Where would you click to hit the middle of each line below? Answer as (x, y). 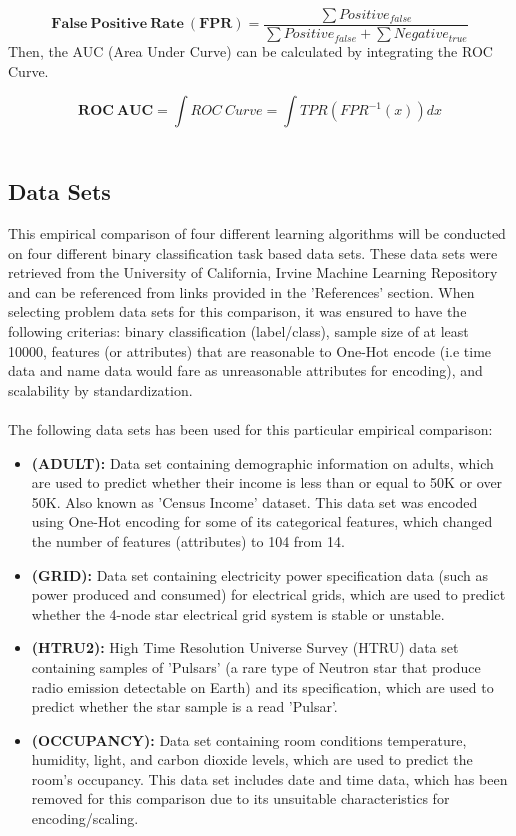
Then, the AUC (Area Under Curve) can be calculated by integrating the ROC (250, 51)
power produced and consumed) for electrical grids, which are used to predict (268, 594)
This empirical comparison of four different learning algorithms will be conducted (257, 233)
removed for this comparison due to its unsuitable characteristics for (240, 798)
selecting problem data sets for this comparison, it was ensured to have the (237, 311)
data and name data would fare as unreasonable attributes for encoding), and (245, 370)
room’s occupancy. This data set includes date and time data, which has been (269, 778)
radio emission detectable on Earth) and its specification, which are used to (262, 686)
